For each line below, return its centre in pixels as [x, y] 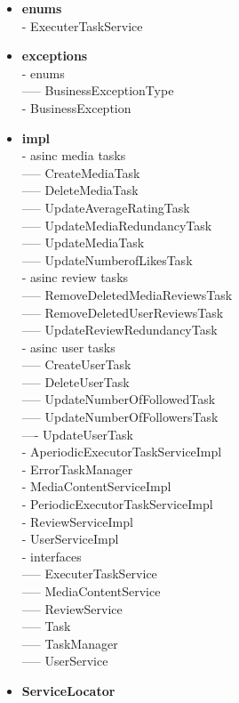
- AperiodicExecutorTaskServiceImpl [122, 452]
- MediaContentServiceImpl [96, 486]
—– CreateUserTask [76, 364]
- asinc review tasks [75, 277]
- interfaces [52, 556]
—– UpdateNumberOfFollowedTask [119, 399]
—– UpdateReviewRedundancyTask [119, 330]
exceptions [55, 56]
